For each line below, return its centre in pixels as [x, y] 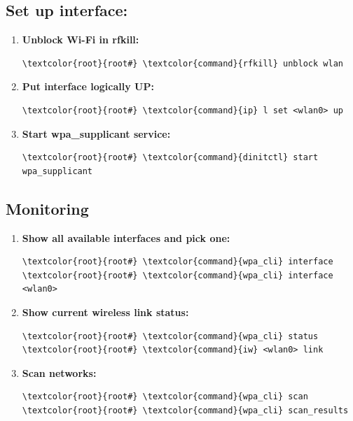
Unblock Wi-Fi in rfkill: [81, 40]
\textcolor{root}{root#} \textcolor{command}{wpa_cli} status [170, 336]
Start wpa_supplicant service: [96, 133]
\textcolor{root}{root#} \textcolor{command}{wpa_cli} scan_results [185, 410]
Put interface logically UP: [88, 86]
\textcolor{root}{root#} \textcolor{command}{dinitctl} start [170, 158]
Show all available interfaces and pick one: [126, 237]
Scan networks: [59, 372]
